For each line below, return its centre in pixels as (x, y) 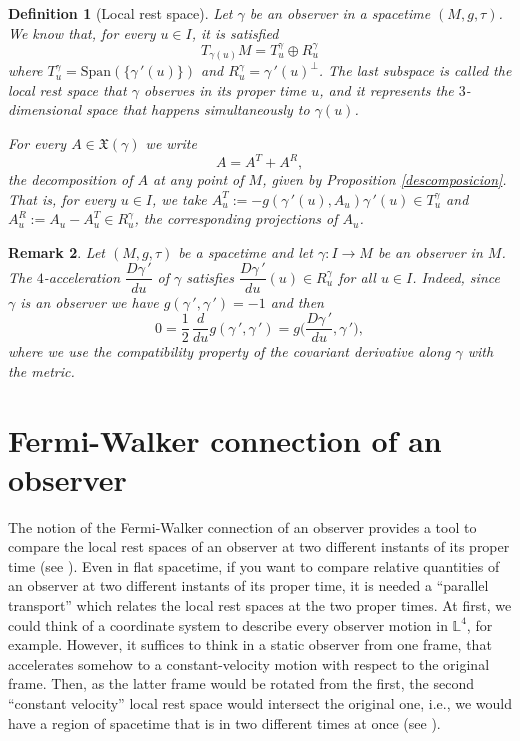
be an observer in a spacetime (340, 13)
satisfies (210, 276)
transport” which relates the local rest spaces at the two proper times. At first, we (260, 605)
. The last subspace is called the (415, 70)
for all (357, 276)
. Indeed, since (456, 276)
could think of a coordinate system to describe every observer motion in (228, 624)
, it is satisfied (235, 32)
